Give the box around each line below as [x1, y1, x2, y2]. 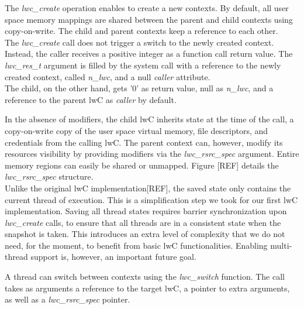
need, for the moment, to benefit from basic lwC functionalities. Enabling [5, 239, 268, 251]
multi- [270, 239, 292, 251]
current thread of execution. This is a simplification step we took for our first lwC [5, 193, 298, 205]
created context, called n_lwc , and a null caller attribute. [5, 70, 210, 83]
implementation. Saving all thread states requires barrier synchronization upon [5, 205, 287, 217]
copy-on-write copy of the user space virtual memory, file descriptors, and [5, 124, 268, 136]
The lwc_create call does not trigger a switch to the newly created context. [5, 36, 274, 48]
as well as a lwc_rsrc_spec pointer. [5, 293, 130, 305]
